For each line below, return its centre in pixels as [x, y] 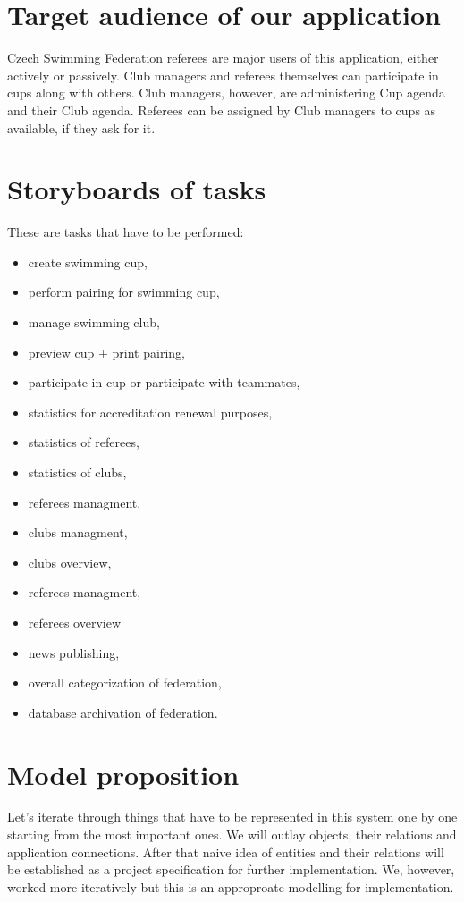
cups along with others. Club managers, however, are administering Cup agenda [226, 93]
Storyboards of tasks [137, 189]
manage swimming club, [94, 322]
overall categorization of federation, [125, 683]
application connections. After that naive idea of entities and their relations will [226, 851]
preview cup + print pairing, [106, 352]
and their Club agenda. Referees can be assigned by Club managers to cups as [222, 110]
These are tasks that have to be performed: [126, 232]
